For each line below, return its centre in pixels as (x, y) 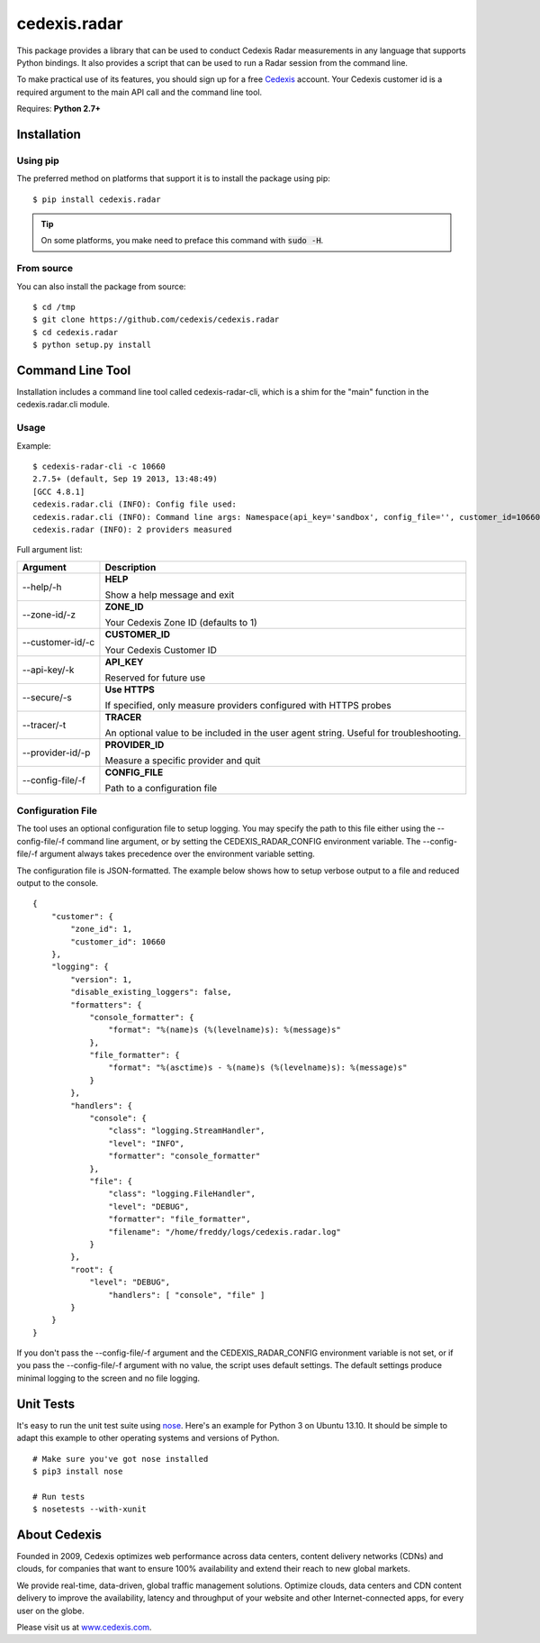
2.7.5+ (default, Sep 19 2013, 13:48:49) (125, 479)
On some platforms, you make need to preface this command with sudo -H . (182, 241)
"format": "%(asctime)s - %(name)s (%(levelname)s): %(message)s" (258, 1068)
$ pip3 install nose (78, 1471)
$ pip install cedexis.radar (97, 199)
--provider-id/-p (56, 753)
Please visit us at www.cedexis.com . (84, 1627)
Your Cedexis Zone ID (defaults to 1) (181, 622)
